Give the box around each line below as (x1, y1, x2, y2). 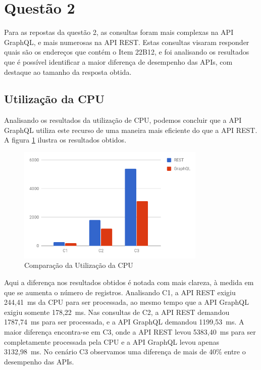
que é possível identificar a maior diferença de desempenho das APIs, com (4, 56, 233, 67)
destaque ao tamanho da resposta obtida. (4, 66, 132, 77)
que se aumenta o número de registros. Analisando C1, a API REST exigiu (4, 287, 236, 297)
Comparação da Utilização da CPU (24, 260, 133, 270)
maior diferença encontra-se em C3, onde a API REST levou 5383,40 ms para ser (4, 327, 256, 337)
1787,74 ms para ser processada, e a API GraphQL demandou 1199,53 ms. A (4, 316, 244, 327)
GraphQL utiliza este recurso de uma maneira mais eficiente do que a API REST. (4, 124, 257, 135)
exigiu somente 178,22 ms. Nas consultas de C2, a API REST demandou (4, 306, 230, 317)
